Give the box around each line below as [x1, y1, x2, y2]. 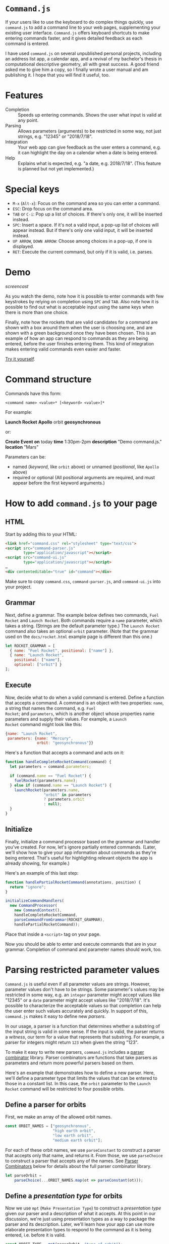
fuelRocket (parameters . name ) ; [14, 778, 78, 783]
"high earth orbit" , [52, 1128, 96, 1133]
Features [5, 90, 43, 101]
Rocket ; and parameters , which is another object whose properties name [5, 710, 155, 717]
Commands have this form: [5, 390, 62, 397]
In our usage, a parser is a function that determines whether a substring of [5, 1023, 160, 1029]
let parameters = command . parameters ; [10, 764, 92, 769]
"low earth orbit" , [52, 1133, 94, 1139]
